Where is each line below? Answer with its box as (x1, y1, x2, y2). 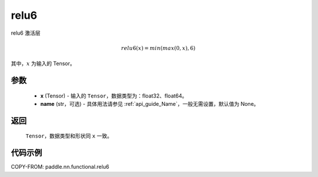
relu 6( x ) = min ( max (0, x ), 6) (121, 45, 196, 51)
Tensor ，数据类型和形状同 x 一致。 (25, 132, 112, 139)
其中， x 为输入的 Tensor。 (11, 60, 76, 67)
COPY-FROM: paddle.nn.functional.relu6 (11, 163, 110, 171)
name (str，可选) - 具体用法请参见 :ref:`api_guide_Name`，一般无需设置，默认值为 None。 (40, 100, 259, 107)
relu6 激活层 (11, 29, 41, 36)
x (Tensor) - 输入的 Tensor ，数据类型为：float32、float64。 (40, 92, 188, 99)
